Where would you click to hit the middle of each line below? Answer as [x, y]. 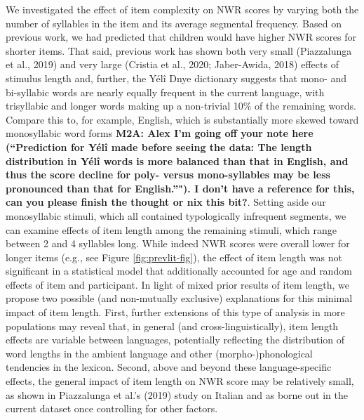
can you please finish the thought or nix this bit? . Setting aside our [166, 202]
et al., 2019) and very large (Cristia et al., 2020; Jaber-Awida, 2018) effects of [172, 64]
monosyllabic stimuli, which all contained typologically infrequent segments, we [176, 215]
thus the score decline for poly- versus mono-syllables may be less [168, 175]
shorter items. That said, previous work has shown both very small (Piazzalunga [179, 50]
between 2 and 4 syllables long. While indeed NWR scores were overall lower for [178, 243]
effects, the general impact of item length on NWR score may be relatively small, [180, 381]
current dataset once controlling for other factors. [112, 408]
